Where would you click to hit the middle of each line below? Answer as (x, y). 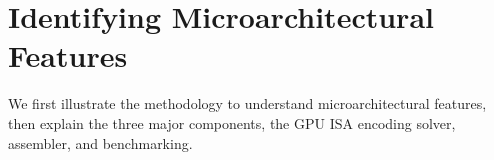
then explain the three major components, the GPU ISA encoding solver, (232, 122)
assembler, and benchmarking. (100, 142)
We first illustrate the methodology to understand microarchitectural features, (247, 103)
